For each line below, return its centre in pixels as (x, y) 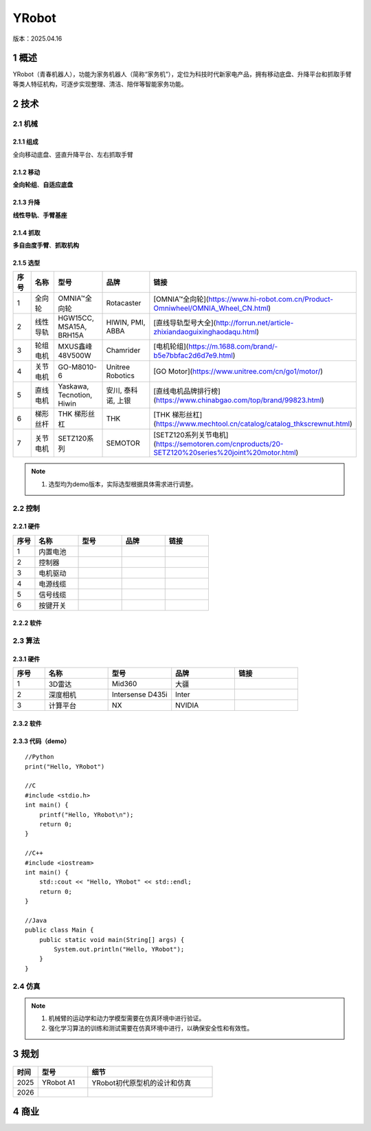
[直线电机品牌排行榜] (187, 391)
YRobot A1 (58, 1082)
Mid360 (124, 684)
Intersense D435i (139, 694)
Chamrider (123, 351)
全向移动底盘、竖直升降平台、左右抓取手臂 (73, 154)
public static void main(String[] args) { (112, 940)
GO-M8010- (78, 367)
